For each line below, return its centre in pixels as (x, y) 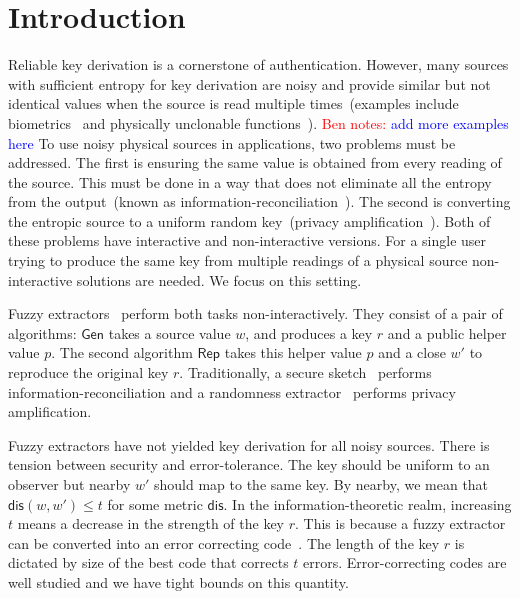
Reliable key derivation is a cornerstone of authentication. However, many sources (258, 64)
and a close (412, 352)
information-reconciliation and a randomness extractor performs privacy (232, 391)
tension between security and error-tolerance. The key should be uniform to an (249, 464)
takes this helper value (293, 352)
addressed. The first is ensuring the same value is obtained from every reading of (255, 162)
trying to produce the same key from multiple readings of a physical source (238, 260)
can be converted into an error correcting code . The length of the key (224, 542)
